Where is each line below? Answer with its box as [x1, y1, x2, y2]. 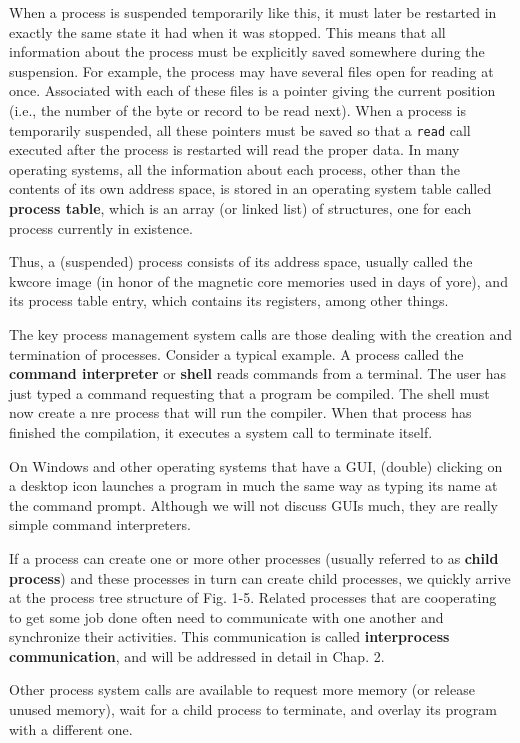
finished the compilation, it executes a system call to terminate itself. [9, 421, 433, 442]
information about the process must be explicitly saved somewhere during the [9, 41, 485, 62]
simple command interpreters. [9, 514, 191, 535]
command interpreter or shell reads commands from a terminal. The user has [9, 363, 507, 384]
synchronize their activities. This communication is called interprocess [9, 626, 450, 647]
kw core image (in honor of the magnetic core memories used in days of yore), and [9, 270, 508, 291]
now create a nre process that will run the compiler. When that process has [9, 402, 472, 423]
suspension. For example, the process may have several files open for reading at [9, 60, 494, 81]
